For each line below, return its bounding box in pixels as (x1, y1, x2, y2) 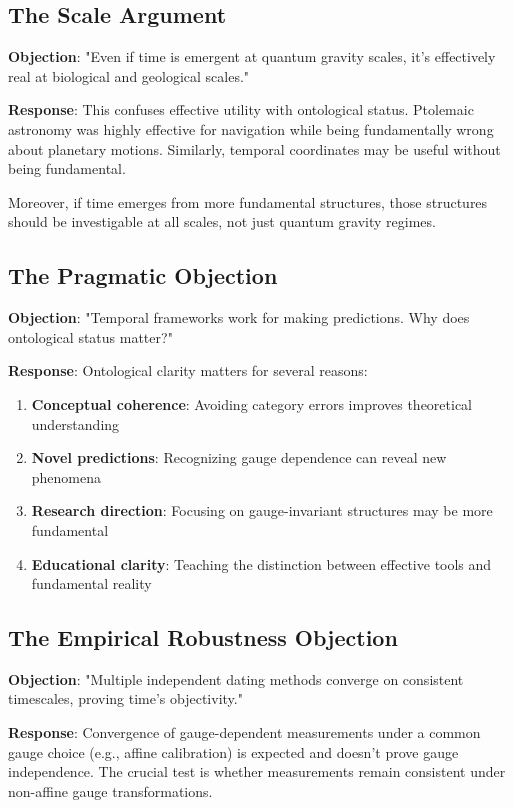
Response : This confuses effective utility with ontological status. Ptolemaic (8, 99, 474, 120)
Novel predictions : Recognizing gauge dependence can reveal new (31, 447, 447, 468)
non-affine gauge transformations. (8, 780, 213, 801)
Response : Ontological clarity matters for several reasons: (8, 360, 368, 381)
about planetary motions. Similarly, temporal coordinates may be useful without (8, 138, 501, 159)
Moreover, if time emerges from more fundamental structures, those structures (8, 191, 488, 212)
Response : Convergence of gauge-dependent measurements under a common (8, 722, 481, 743)
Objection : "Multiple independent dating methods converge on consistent (8, 668, 464, 689)
